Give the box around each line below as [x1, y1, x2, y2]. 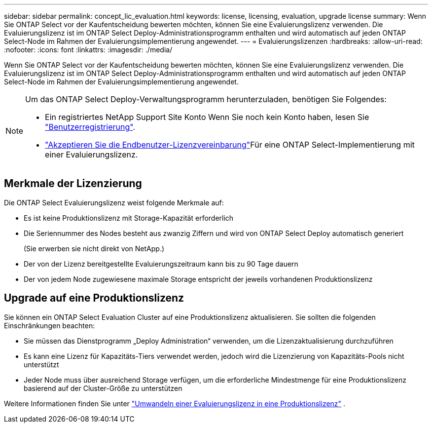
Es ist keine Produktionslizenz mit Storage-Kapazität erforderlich [24, 213, 234, 222]
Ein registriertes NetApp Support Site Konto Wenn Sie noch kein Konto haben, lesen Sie [45, 112, 369, 122]
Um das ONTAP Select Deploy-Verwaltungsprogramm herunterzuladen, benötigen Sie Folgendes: [25, 94, 387, 104]
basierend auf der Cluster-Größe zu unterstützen [24, 384, 182, 392]
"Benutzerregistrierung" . [45, 122, 135, 132]
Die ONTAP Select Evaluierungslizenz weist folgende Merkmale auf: [4, 198, 224, 207]
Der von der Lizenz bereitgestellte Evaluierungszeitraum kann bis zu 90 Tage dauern [24, 259, 298, 268]
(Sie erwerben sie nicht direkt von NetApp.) [24, 244, 165, 253]
